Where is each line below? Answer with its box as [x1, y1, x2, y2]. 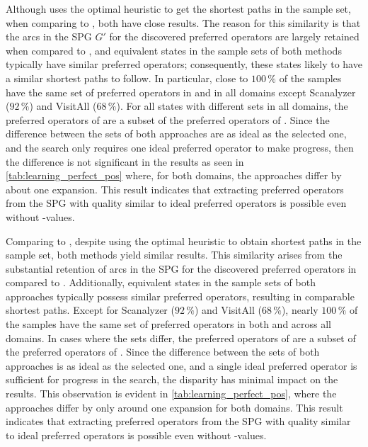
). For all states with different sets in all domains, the [116, 98, 348, 113]
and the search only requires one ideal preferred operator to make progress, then [6, 140, 354, 154]
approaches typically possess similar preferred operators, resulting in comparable [6, 288, 355, 303]
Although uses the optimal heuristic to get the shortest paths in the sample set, [6, 1, 351, 16]
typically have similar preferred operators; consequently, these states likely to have [6, 57, 362, 72]
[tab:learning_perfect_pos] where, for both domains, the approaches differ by [6, 168, 342, 183]
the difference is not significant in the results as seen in [6, 154, 244, 169]
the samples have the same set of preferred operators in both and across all [6, 317, 332, 332]
